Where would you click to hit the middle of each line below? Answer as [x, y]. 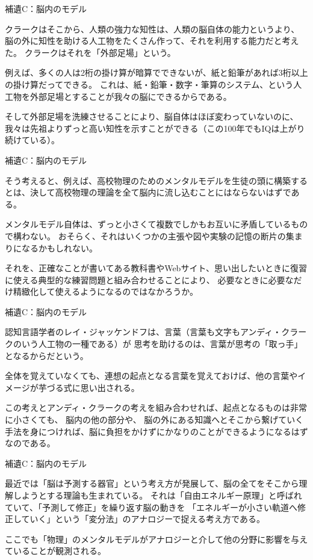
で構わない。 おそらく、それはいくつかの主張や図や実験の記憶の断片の [145, 235]
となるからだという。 [47, 355]
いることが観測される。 [59, 551]
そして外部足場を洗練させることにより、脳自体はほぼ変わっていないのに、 [152, 116]
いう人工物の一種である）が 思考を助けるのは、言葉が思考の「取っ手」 [162, 344]
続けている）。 [32, 140]
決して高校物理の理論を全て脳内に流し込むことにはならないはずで [160, 192]
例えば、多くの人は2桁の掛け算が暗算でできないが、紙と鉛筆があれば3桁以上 [156, 72]
